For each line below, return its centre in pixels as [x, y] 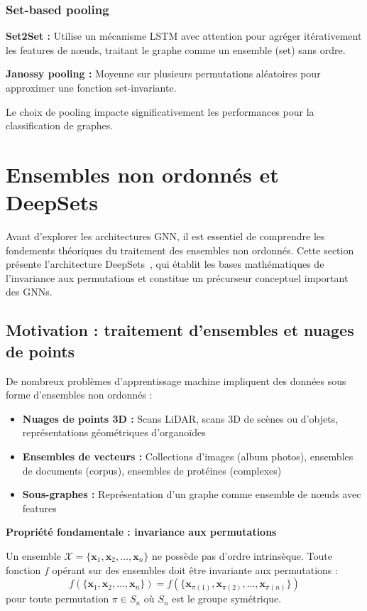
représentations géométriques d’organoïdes [114, 432]
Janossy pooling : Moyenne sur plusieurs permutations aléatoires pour [163, 74]
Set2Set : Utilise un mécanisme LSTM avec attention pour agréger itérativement [184, 36]
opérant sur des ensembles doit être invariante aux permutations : [195, 569]
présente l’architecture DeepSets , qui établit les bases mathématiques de [165, 264]
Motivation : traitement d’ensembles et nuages [180, 330]
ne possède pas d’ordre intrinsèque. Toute [242, 556]
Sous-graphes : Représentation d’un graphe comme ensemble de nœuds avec [192, 494]
